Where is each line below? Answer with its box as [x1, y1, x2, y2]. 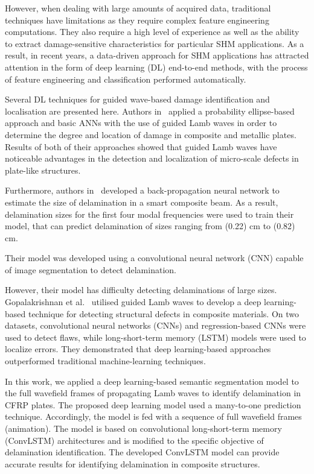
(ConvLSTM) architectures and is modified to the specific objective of [5, 434, 264, 446]
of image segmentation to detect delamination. [5, 263, 176, 276]
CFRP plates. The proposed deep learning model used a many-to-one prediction [5, 398, 301, 411]
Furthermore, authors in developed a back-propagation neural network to [5, 184, 280, 197]
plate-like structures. [5, 163, 81, 176]
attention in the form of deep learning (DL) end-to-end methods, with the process [5, 60, 308, 73]
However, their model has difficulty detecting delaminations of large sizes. [5, 283, 277, 296]
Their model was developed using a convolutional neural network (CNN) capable [5, 251, 304, 264]
